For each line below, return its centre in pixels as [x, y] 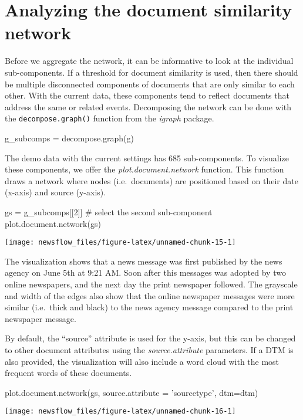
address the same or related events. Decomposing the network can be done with [148, 106]
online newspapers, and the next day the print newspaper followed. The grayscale [151, 284]
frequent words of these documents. [68, 373]
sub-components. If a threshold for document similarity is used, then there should [151, 72]
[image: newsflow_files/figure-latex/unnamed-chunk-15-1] [120, 243]
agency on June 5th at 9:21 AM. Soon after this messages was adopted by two [145, 272]
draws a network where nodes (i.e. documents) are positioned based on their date [151, 180]
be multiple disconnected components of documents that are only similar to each [150, 84]
